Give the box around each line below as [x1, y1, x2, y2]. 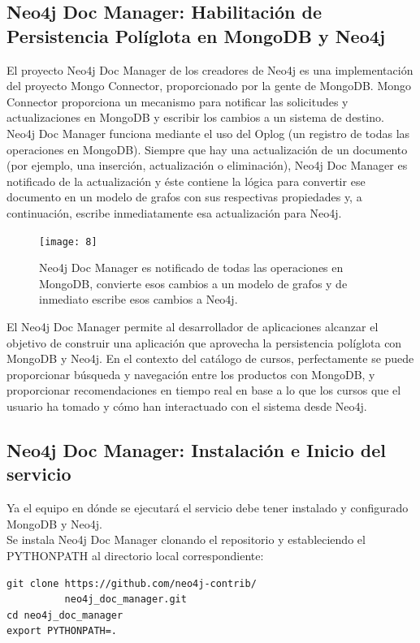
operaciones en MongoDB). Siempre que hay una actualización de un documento [6, 140, 408, 158]
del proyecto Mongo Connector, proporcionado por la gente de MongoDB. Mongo [6, 77, 412, 94]
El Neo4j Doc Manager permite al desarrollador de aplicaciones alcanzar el [6, 317, 379, 334]
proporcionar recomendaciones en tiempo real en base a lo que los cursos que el [6, 382, 401, 399]
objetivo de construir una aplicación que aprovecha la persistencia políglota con [6, 334, 402, 351]
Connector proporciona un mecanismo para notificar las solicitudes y [6, 93, 349, 110]
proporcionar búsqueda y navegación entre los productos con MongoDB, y [6, 365, 375, 382]
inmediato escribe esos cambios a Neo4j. [39, 291, 238, 308]
